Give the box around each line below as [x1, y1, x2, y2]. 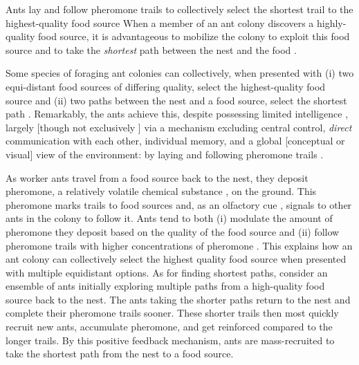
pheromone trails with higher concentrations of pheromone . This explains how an [6, 238, 353, 252]
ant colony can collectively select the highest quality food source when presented [6, 252, 347, 266]
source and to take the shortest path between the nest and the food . [6, 42, 297, 57]
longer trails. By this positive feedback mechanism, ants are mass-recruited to [6, 333, 335, 347]
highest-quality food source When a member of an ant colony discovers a [6, 15, 314, 30]
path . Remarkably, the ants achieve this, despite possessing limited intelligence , [6, 106, 349, 121]
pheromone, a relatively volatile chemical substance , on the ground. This [6, 184, 317, 198]
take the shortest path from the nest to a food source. [6, 346, 234, 361]
